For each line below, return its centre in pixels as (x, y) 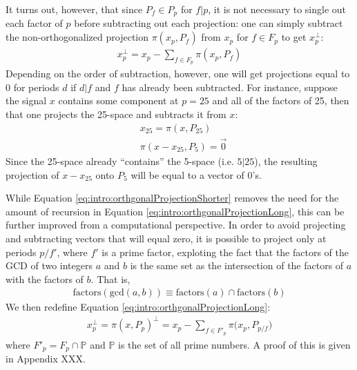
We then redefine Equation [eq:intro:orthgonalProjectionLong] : (138, 307)
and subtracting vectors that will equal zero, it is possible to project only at (166, 238)
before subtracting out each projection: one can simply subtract (209, 23)
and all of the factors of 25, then (281, 100)
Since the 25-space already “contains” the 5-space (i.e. (120, 160)
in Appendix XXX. (46, 359)
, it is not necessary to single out (277, 9)
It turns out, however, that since (74, 9)
